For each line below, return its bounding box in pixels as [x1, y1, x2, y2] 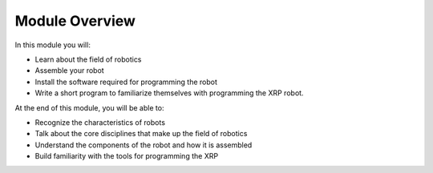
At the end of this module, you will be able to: [14, 103, 164, 112]
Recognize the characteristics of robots [34, 117, 166, 127]
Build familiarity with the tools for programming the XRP [34, 151, 219, 161]
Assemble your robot [34, 66, 104, 75]
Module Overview [14, 12, 136, 30]
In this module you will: [14, 40, 91, 50]
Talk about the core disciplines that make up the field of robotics [34, 129, 248, 139]
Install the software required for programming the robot [34, 77, 218, 86]
